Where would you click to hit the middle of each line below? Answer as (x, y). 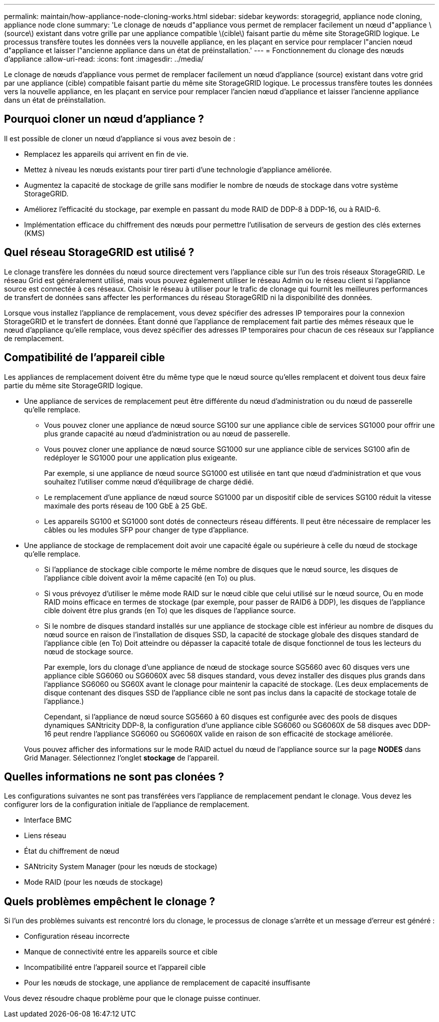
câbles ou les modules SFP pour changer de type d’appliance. (146, 530)
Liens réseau (45, 836)
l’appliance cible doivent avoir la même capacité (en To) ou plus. (150, 578)
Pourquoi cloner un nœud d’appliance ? (104, 119)
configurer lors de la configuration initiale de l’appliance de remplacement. (127, 805)
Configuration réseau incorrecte (77, 936)
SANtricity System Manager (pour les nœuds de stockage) (121, 867)
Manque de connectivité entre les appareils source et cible (121, 952)
